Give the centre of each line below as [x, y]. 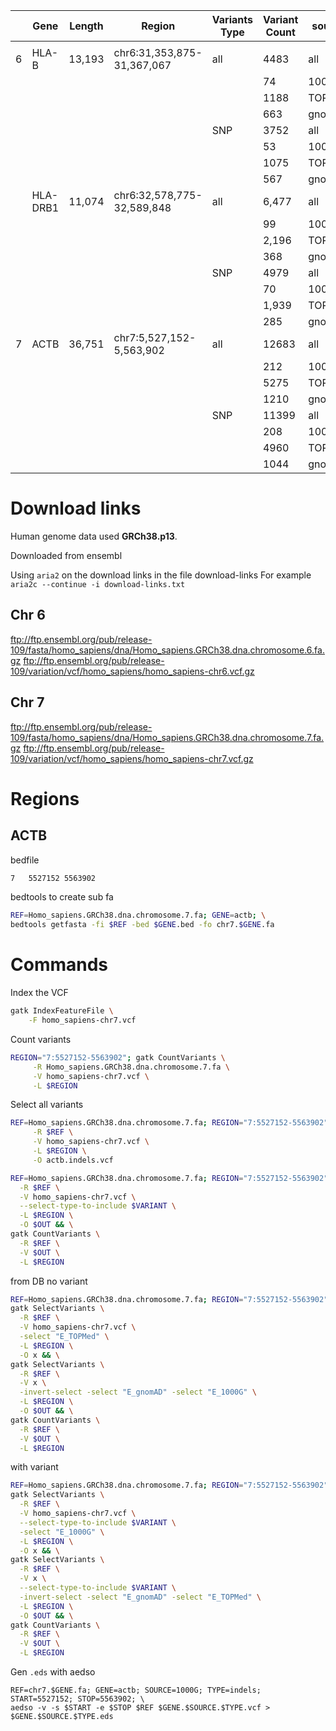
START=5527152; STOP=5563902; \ [77, 1699]
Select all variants [47, 1105]
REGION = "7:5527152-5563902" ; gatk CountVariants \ [118, 1057]
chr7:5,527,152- [155, 337]
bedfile [25, 860]
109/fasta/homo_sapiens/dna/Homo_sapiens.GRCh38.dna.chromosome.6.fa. [167, 650]
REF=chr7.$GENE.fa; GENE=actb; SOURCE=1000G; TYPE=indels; [136, 1690]
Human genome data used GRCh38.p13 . [94, 536]
